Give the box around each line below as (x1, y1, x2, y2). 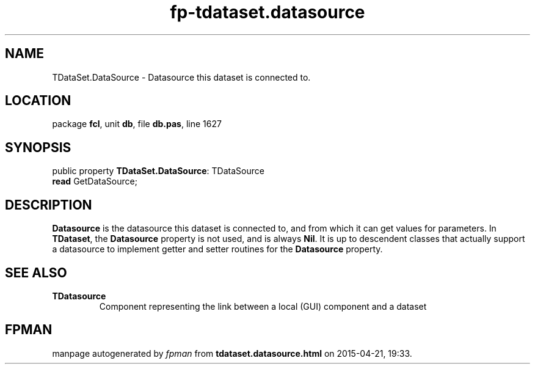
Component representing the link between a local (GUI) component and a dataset (99, 301, 427, 312)
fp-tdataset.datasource (170, 2, 365, 23)
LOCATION (5, 93, 71, 109)
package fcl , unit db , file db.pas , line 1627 (52, 119, 222, 130)
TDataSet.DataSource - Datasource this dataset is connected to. (52, 71, 311, 82)
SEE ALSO (5, 265, 67, 280)
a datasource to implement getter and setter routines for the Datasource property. (52, 244, 383, 255)
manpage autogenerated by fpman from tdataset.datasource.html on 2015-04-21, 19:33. (52, 348, 412, 359)
